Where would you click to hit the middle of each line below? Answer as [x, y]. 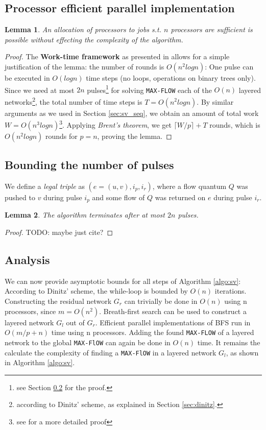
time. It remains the [229, 342]
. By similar [215, 101]
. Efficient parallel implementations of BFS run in [173, 322]
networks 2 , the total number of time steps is [74, 101]
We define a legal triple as [45, 186]
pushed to [20, 197]
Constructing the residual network [58, 301]
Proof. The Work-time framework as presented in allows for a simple [117, 56]
